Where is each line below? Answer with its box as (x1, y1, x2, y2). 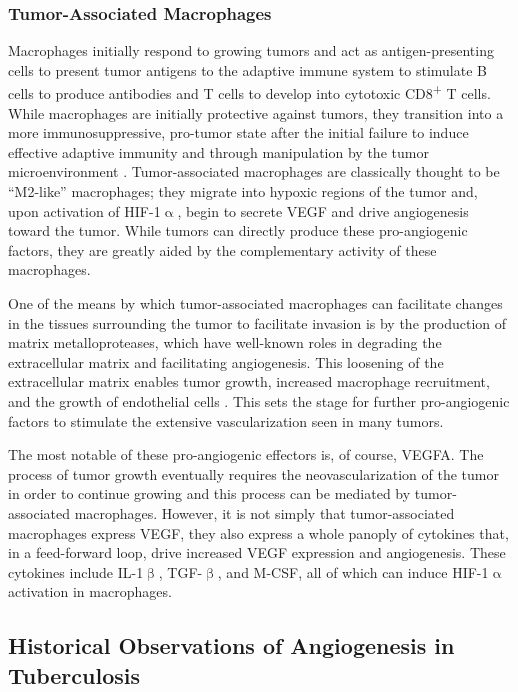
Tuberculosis (8, 659, 141, 690)
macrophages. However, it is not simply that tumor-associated (74, 502, 455, 523)
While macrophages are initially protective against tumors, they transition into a (8, 102, 504, 123)
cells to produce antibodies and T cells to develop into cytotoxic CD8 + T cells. (8, 80, 491, 104)
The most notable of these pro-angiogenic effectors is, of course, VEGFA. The (8, 444, 484, 465)
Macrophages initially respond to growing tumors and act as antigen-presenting (8, 40, 494, 61)
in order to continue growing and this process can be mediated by (8, 483, 411, 504)
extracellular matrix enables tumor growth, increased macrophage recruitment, (8, 371, 490, 392)
